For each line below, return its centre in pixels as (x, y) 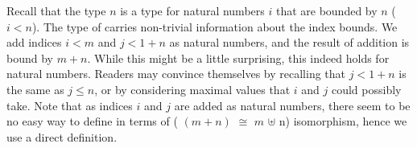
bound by (30, 58)
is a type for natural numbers (192, 10)
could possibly (366, 89)
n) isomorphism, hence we (343, 121)
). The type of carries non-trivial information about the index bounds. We (215, 26)
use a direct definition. (62, 136)
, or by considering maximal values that (192, 89)
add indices (34, 42)
